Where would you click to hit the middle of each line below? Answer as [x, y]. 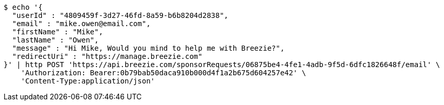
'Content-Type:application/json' [88, 81]
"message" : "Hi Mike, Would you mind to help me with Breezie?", [148, 48]
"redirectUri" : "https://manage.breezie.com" [107, 56]
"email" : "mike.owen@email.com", [81, 24]
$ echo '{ [23, 7]
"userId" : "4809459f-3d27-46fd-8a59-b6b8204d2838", [120, 15]
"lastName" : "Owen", [55, 40]
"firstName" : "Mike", [57, 32]
